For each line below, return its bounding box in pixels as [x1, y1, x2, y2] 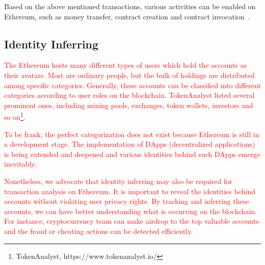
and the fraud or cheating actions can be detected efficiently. [4, 225, 193, 236]
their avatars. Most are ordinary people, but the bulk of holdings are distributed [4, 69, 255, 80]
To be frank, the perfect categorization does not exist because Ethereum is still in [4, 128, 259, 139]
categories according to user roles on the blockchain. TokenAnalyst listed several [4, 90, 255, 100]
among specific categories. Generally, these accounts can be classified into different [4, 79, 261, 90]
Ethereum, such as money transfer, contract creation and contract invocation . [4, 11, 250, 21]
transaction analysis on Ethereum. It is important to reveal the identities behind [4, 185, 256, 196]
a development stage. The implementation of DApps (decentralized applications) [4, 139, 255, 149]
